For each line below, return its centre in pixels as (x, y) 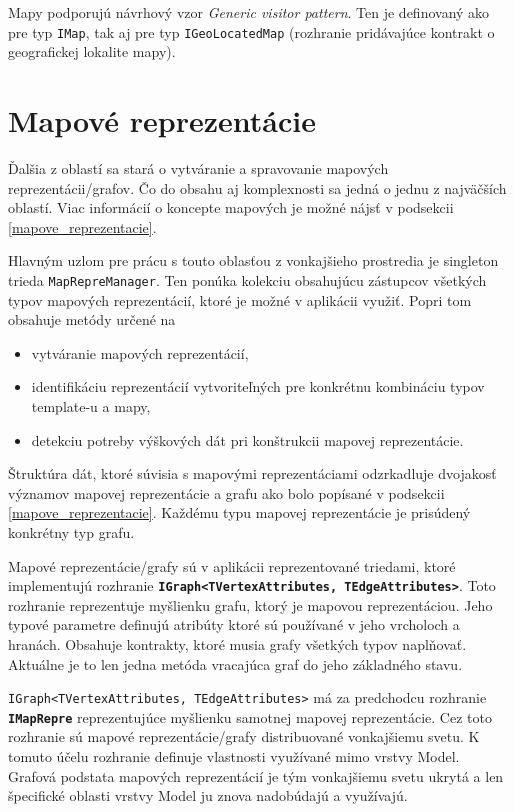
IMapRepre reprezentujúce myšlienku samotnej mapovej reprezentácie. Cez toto (250, 716)
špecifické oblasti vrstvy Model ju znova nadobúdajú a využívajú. (208, 795)
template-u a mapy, (91, 405)
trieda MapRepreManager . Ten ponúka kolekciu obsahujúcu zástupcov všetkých (247, 279)
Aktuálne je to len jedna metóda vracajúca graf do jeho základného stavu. (235, 663)
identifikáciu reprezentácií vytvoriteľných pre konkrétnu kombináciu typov (258, 386)
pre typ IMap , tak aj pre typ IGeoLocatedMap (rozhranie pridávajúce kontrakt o (251, 31)
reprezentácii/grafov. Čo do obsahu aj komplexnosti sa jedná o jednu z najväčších (257, 187)
